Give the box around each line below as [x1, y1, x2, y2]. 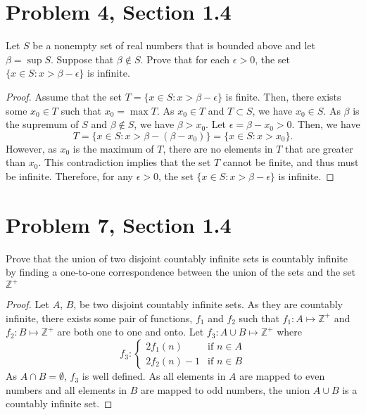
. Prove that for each [140, 51, 230, 66]
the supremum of [6, 117, 79, 132]
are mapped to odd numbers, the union [141, 382, 310, 397]
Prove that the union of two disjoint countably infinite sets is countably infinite [6, 250, 348, 265]
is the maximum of [72, 141, 154, 155]
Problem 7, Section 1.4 [6, 210, 232, 238]
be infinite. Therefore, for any [6, 168, 133, 183]
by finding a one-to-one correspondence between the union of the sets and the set [6, 264, 355, 279]
